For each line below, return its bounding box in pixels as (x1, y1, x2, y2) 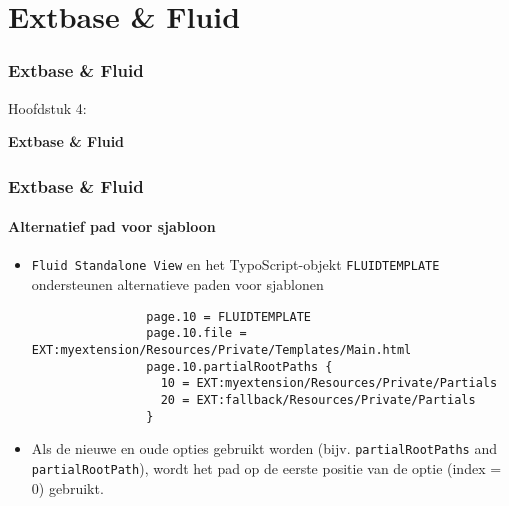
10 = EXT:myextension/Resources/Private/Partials (160, 376, 498, 391)
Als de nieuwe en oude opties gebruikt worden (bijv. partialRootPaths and (31, 438, 497, 459)
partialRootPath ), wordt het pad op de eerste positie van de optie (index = (31, 457, 502, 478)
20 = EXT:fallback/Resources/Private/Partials (160, 392, 476, 407)
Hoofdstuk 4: (8, 97, 87, 118)
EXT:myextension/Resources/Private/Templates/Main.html (31, 342, 412, 357)
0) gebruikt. (31, 477, 104, 498)
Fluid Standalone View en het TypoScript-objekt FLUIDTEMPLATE (31, 254, 440, 275)
